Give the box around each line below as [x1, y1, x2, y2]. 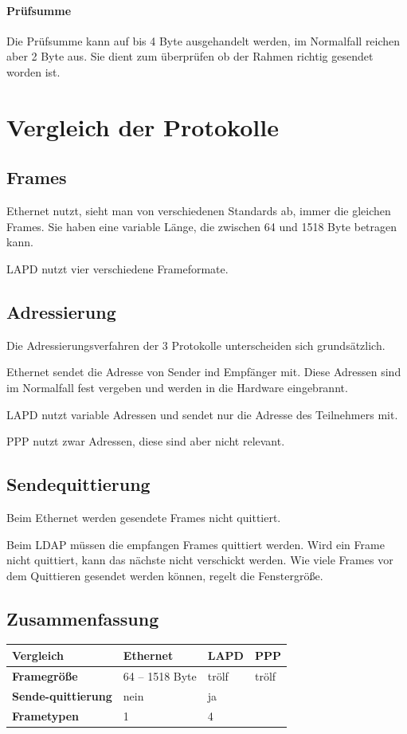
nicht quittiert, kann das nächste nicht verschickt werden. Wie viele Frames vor [6, 551, 393, 568]
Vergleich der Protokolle [6, 110, 279, 143]
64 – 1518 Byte [123, 667, 197, 684]
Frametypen [12, 707, 80, 724]
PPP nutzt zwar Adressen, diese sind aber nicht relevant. [6, 433, 285, 449]
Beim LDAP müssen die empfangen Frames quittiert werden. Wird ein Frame [6, 536, 385, 552]
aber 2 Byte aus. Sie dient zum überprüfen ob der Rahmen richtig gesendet [6, 48, 374, 65]
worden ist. [6, 63, 61, 80]
